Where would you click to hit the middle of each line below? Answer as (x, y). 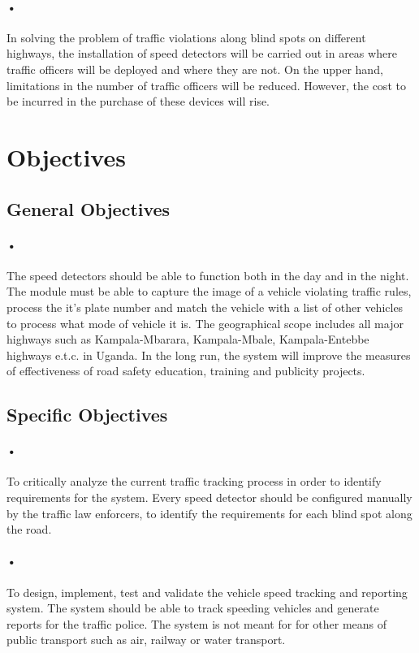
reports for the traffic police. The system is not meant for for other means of (197, 623)
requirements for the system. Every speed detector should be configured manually (209, 497)
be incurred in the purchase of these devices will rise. (138, 101)
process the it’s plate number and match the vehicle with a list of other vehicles (205, 307)
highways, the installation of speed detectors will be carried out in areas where (202, 53)
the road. (29, 529)
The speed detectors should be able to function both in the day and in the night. (208, 275)
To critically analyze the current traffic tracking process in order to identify (194, 481)
